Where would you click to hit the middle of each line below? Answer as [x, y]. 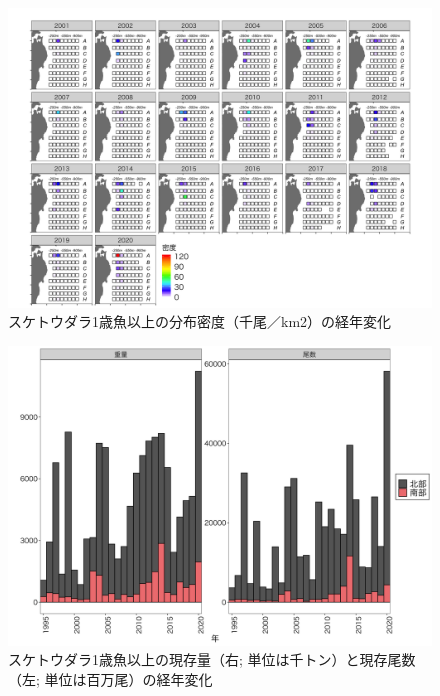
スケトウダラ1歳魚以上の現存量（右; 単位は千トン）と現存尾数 [212, 659]
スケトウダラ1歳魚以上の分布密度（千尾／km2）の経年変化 [200, 321]
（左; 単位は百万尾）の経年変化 [110, 678]
